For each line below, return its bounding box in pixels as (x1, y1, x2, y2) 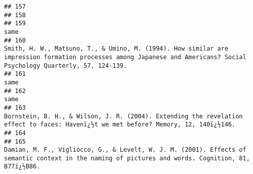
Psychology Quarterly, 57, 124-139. (4, 62, 127, 69)
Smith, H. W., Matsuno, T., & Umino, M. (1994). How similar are (4, 45, 228, 53)
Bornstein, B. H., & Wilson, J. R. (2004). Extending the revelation (4, 112, 243, 120)
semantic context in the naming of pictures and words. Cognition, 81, (4, 154, 250, 162)
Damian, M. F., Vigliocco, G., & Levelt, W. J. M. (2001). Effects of (4, 146, 246, 154)
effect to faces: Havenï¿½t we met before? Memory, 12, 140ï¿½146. (4, 121, 236, 128)
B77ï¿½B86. (4, 163, 40, 170)
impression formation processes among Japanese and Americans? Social (4, 53, 246, 61)
